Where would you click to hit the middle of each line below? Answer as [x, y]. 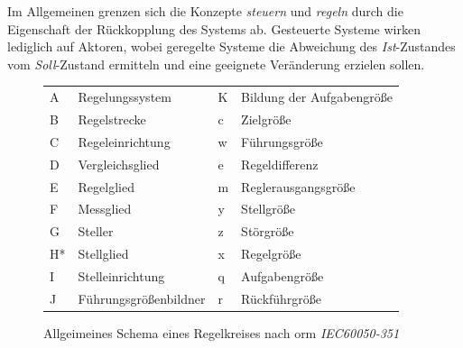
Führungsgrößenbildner [142, 298]
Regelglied [106, 186]
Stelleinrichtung [121, 275]
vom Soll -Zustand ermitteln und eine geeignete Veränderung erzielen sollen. [216, 64]
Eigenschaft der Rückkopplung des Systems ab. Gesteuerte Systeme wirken [214, 28]
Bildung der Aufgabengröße [317, 97]
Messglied [105, 209]
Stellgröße [269, 209]
